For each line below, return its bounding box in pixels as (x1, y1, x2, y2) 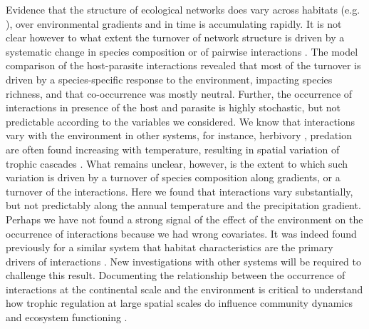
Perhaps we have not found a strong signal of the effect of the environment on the (6, 211, 363, 226)
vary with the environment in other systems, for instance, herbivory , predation (6, 128, 352, 143)
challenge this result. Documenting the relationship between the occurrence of (6, 268, 345, 283)
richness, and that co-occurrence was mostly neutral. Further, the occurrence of (6, 86, 353, 101)
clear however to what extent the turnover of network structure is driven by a (6, 30, 345, 45)
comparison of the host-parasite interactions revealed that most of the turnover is (6, 58, 361, 73)
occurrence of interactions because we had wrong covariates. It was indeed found (6, 226, 357, 241)
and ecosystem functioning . (6, 310, 128, 325)
